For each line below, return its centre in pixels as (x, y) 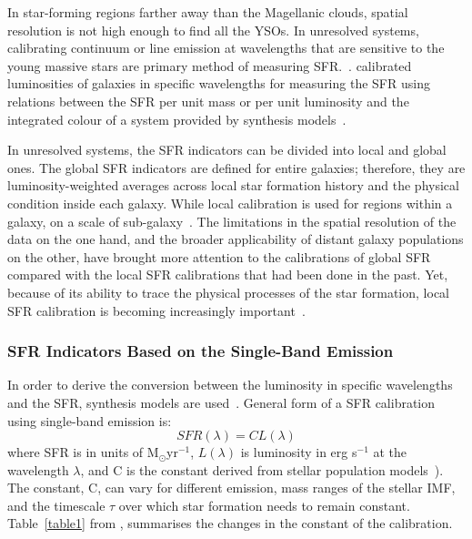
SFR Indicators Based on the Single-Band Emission (201, 351)
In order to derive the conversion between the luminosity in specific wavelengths (230, 385)
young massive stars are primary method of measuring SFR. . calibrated (210, 65)
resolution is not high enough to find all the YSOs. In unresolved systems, (213, 30)
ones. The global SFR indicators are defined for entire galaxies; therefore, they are (236, 167)
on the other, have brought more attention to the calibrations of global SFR (219, 256)
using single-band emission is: (90, 420)
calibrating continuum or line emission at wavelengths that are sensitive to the (226, 48)
